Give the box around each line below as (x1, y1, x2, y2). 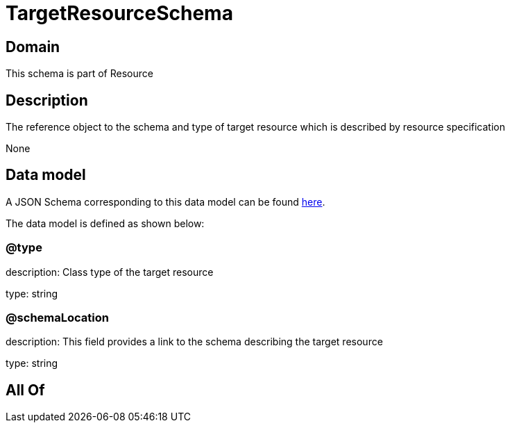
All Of (6, 381, 45, 399)
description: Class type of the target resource (6, 265, 214, 278)
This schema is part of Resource (6, 67, 153, 80)
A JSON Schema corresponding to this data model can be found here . (6, 195, 325, 208)
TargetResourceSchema (6, 1, 233, 25)
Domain (6, 38, 60, 56)
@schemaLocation (6, 310, 109, 324)
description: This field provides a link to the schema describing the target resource (6, 336, 383, 348)
